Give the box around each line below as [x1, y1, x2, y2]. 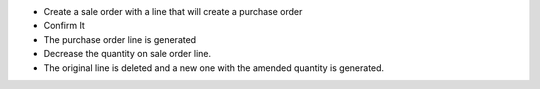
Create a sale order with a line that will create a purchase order [43, 6, 303, 17]
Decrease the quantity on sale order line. [43, 48, 212, 60]
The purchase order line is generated [43, 33, 197, 45]
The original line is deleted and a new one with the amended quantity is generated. [43, 61, 385, 74]
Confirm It [43, 20, 85, 32]
